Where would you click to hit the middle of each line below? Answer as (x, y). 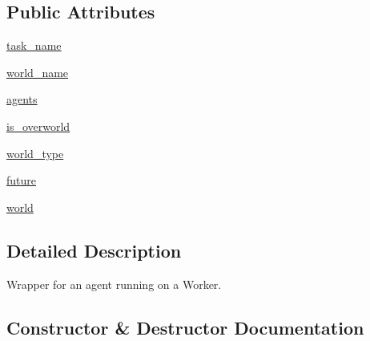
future (22, 180)
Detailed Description (94, 250)
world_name (38, 72)
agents (22, 99)
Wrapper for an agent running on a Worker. (114, 284)
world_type (35, 153)
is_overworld (38, 126)
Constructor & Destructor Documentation (185, 327)
